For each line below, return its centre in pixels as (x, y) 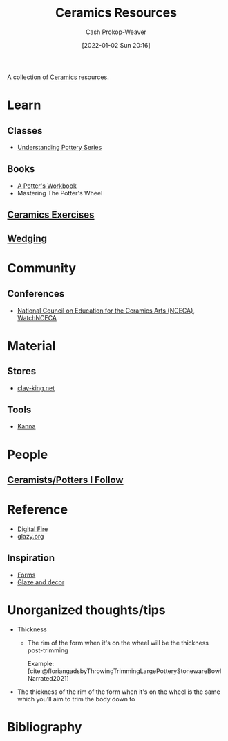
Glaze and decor (41, 582)
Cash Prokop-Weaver (116, 32)
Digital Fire (32, 529)
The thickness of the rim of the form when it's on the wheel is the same (118, 692)
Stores (22, 371)
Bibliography (45, 727)
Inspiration (31, 558)
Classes (25, 131)
